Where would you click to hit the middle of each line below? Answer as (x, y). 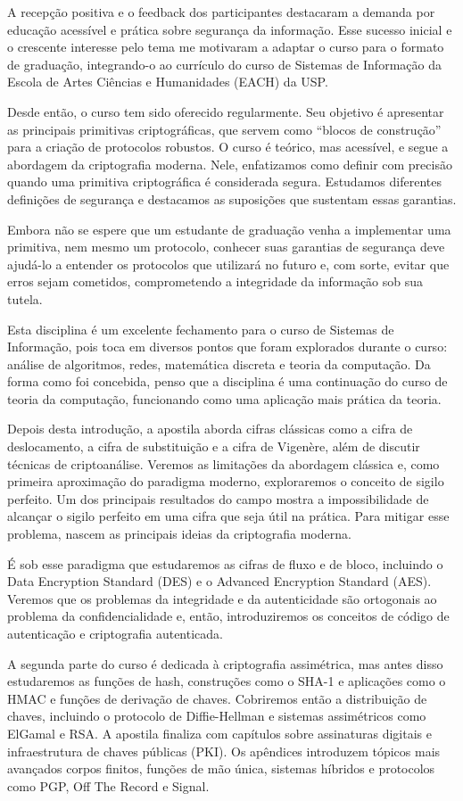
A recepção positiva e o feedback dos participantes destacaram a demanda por (221, 12)
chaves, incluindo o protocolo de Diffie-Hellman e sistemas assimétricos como (217, 716)
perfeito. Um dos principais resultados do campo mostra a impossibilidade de (218, 498)
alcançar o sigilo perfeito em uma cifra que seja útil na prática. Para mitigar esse (228, 516)
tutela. (25, 298)
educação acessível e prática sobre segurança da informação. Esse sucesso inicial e (230, 29)
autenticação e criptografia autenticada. (115, 633)
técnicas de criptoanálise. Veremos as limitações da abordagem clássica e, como (223, 463)
